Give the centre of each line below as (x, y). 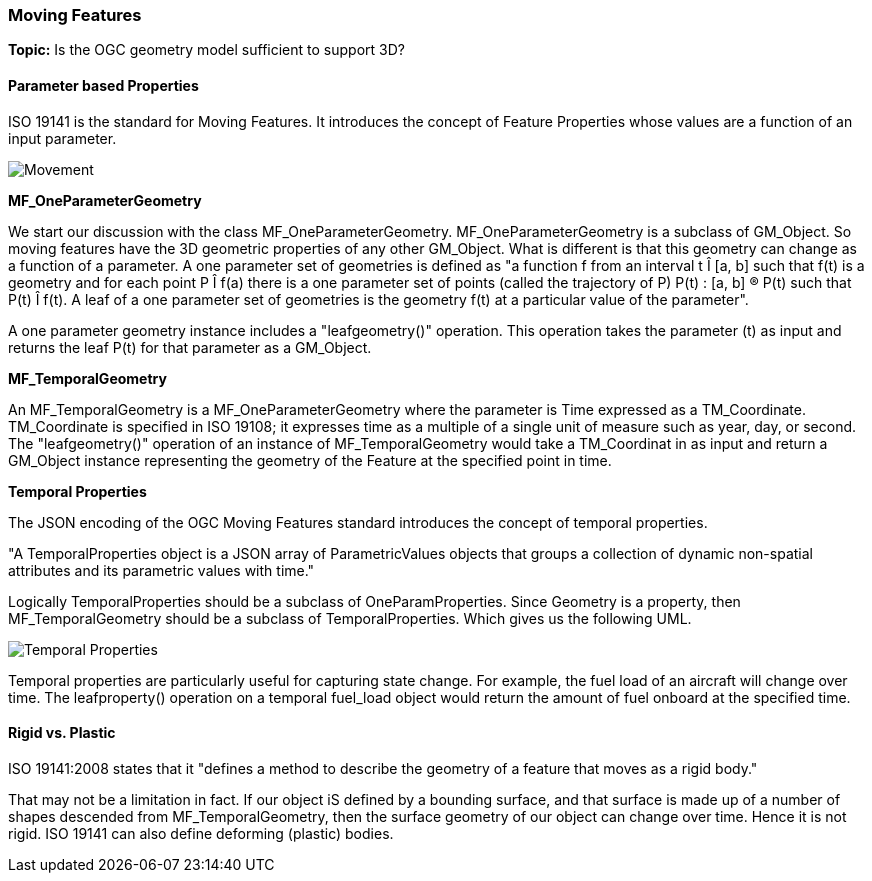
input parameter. (62, 138)
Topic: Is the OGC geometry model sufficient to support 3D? (206, 50)
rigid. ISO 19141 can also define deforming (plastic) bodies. (201, 833)
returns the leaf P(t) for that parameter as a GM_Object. (190, 347)
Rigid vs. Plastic (62, 733)
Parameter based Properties (103, 85)
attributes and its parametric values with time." (161, 570)
